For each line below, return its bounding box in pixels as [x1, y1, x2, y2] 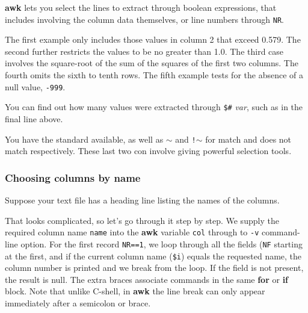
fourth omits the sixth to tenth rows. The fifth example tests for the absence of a [5, 69, 303, 81]
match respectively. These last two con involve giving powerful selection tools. [5, 144, 292, 157]
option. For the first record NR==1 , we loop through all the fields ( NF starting [20, 237, 303, 250]
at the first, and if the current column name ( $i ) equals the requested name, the [5, 249, 302, 262]
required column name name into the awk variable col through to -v [5, 226, 259, 238]
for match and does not [205, 132, 292, 145]
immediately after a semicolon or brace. [5, 296, 151, 309]
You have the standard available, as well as [5, 132, 164, 145]
